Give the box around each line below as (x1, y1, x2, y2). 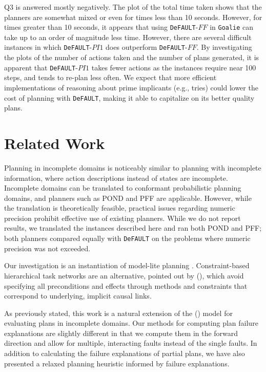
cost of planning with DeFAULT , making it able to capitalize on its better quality (4, 92, 255, 103)
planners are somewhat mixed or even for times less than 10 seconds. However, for (4, 11, 262, 22)
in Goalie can (210, 22, 254, 32)
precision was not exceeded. (4, 243, 91, 253)
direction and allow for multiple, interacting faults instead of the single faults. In (4, 338, 257, 348)
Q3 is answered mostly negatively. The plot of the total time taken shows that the (4, 2, 262, 12)
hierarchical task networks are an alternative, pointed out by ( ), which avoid (4, 270, 244, 281)
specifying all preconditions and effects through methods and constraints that (4, 280, 248, 291)
